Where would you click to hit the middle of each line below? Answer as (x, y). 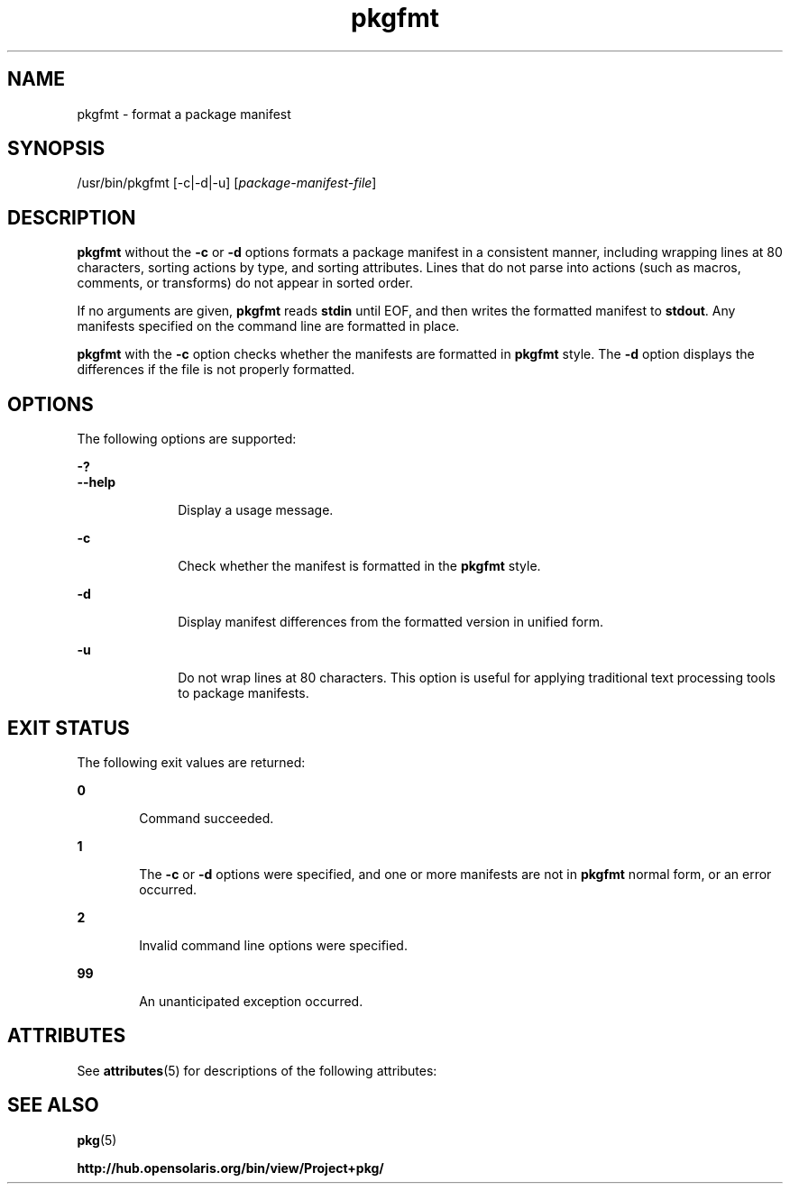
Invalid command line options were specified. (273, 945)
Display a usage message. (256, 510)
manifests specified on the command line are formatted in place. (268, 326)
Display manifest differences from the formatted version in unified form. (391, 622)
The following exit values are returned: (191, 762)
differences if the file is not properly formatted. (216, 370)
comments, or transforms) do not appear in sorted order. (245, 283)
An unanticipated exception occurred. (251, 1001)
